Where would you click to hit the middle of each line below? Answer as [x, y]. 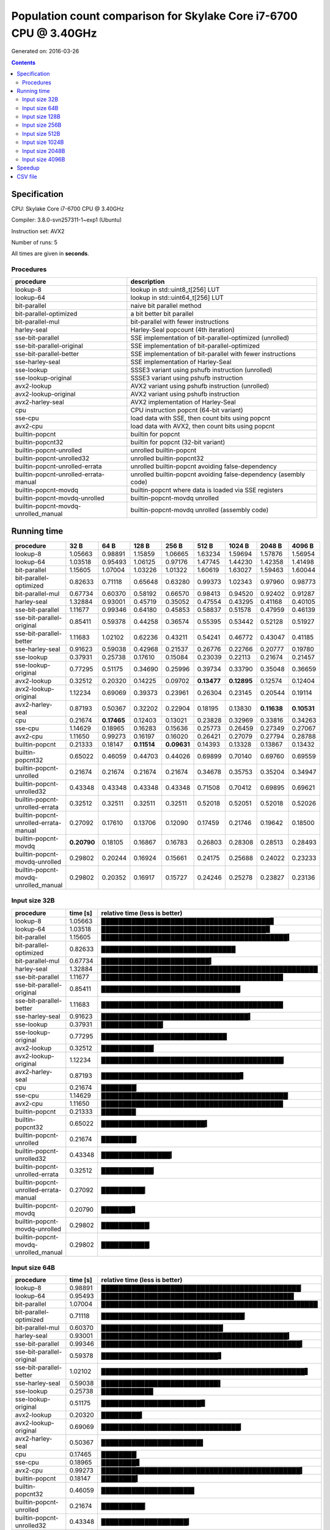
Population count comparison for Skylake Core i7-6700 [154, 16]
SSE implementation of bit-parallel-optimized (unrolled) [210, 338]
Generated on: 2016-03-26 [45, 51]
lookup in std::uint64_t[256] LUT [177, 298]
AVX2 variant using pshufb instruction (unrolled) [200, 386]
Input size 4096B [44, 160]
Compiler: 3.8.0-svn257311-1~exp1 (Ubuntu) [67, 220]
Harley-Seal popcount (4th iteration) [183, 330]
